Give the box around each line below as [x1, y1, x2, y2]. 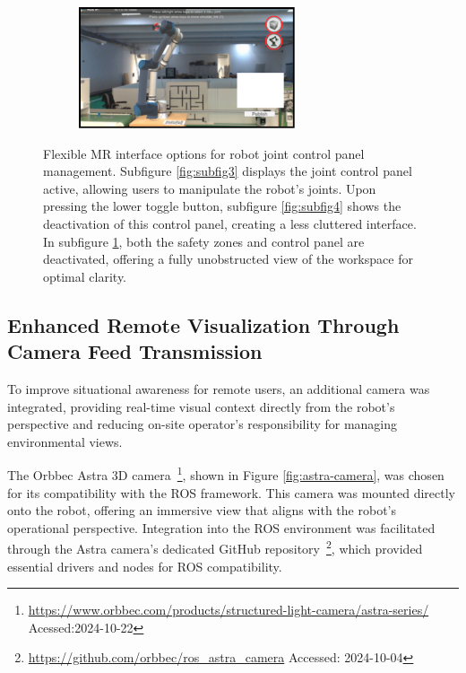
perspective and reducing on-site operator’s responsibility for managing [7, 415, 398, 433]
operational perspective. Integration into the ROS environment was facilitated [7, 518, 436, 537]
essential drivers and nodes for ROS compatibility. [7, 556, 282, 575]
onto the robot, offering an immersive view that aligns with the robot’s [7, 501, 396, 520]
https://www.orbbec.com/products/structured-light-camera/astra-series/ [28, 600, 429, 619]
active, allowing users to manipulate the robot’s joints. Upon [43, 179, 376, 197]
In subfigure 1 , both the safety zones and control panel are [43, 232, 365, 250]
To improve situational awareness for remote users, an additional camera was [7, 380, 430, 398]
